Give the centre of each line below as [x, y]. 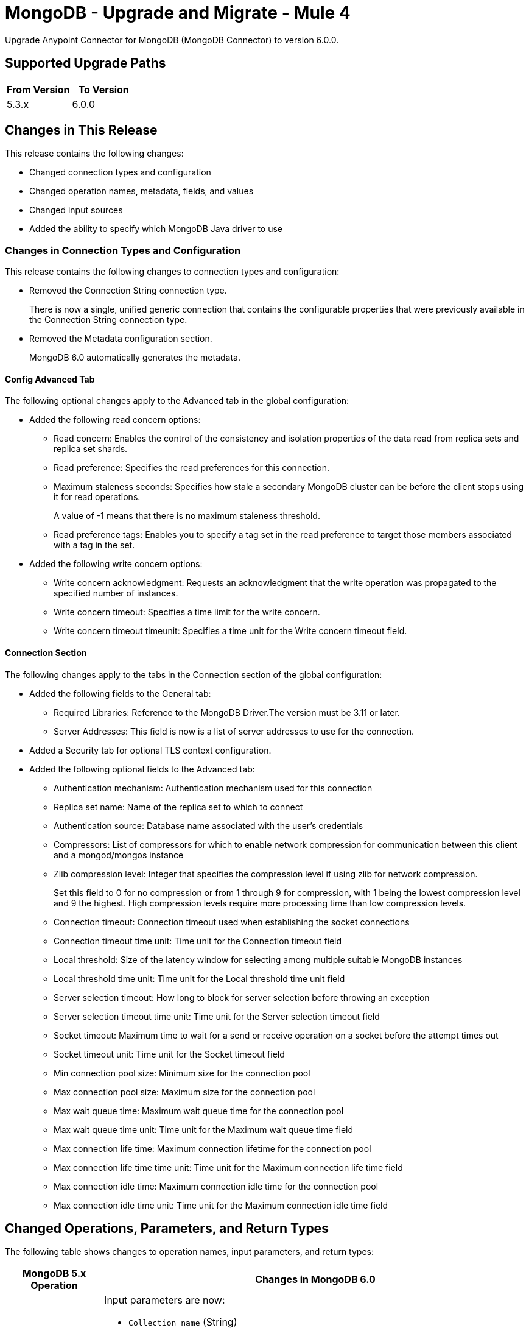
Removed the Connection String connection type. [128, 291]
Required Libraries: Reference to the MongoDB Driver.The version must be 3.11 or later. [227, 712]
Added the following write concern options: [116, 564]
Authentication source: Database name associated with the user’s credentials [208, 825]
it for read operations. [97, 497]
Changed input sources [76, 210]
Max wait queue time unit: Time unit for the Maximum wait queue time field [204, 1129]
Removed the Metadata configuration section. [121, 339]
